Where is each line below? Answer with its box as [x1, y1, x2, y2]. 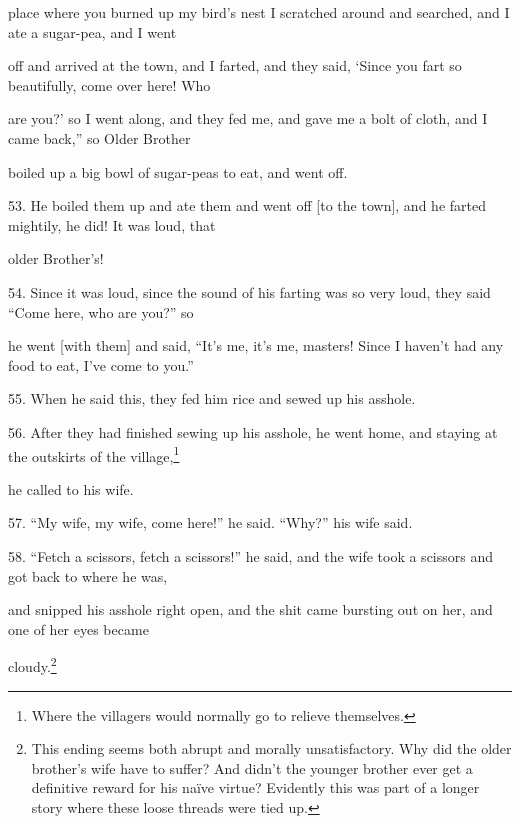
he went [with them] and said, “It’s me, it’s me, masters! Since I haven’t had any [8, 335, 504, 356]
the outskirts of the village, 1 [8, 442, 180, 466]
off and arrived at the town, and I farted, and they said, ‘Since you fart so [8, 55, 462, 76]
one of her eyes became [8, 618, 149, 639]
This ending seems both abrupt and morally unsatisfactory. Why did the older [31, 738, 512, 759]
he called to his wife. [8, 478, 134, 499]
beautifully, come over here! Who [8, 74, 211, 95]
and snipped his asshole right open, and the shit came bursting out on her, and [8, 599, 493, 620]
